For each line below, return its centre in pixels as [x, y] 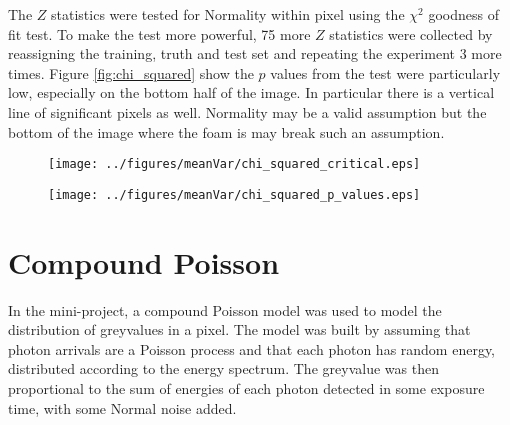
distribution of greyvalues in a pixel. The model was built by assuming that [239, 329]
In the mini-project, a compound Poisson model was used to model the [225, 309]
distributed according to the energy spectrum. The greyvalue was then [223, 368]
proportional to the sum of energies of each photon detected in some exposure [246, 387]
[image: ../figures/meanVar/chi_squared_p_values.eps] [234, 194]
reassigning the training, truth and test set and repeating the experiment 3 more [255, 53]
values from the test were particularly [385, 72]
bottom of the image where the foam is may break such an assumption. [226, 131]
